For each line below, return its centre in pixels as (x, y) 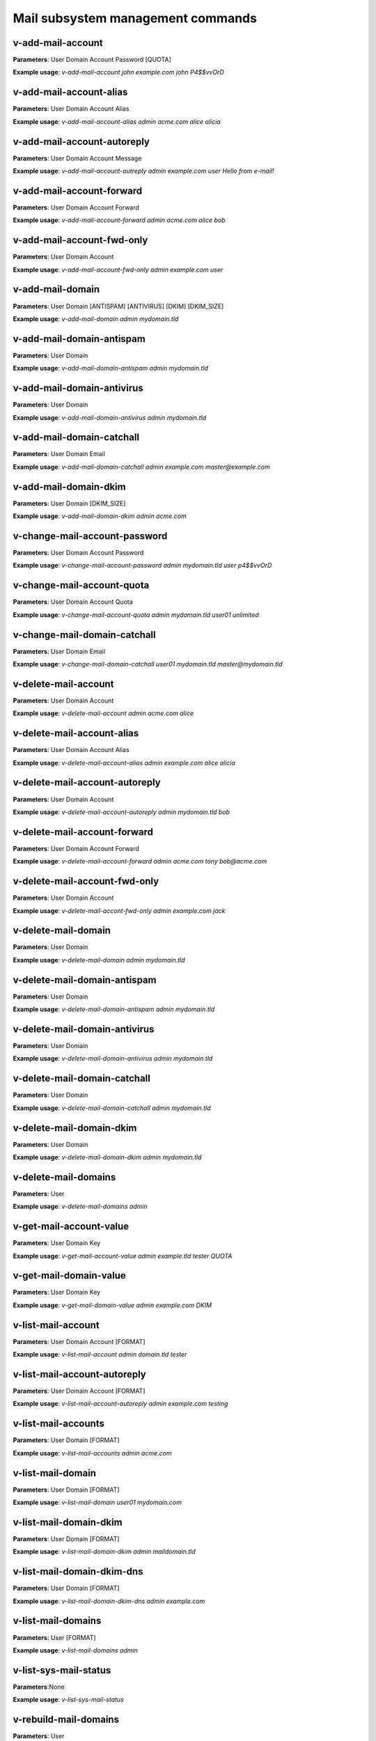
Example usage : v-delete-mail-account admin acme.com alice (103, 713)
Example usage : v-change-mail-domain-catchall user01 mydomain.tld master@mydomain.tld (148, 664)
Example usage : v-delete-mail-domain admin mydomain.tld (99, 960)
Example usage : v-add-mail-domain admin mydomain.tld (96, 319)
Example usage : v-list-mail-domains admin (76, 1650)
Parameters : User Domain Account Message (77, 158)
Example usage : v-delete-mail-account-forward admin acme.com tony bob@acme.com (140, 861)
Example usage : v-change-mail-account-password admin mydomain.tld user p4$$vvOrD (142, 565)
